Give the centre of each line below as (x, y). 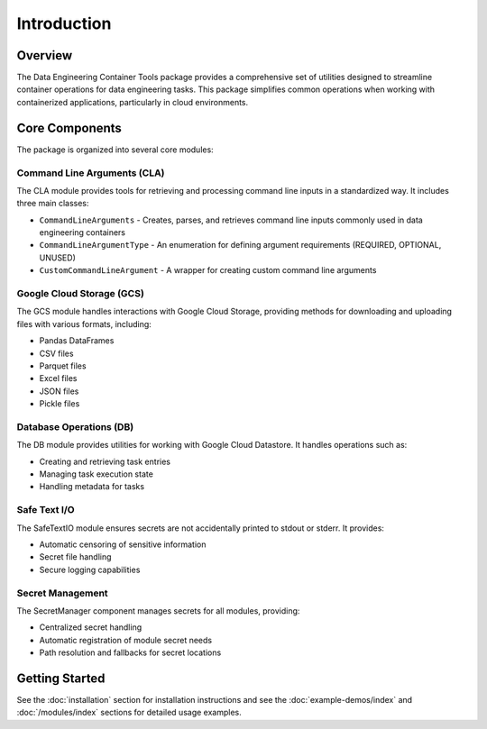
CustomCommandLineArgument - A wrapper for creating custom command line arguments (208, 270)
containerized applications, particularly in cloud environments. (133, 102)
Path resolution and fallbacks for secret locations (130, 652)
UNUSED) (57, 258)
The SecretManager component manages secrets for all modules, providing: (158, 611)
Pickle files (60, 404)
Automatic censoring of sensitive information (123, 544)
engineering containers (83, 232)
